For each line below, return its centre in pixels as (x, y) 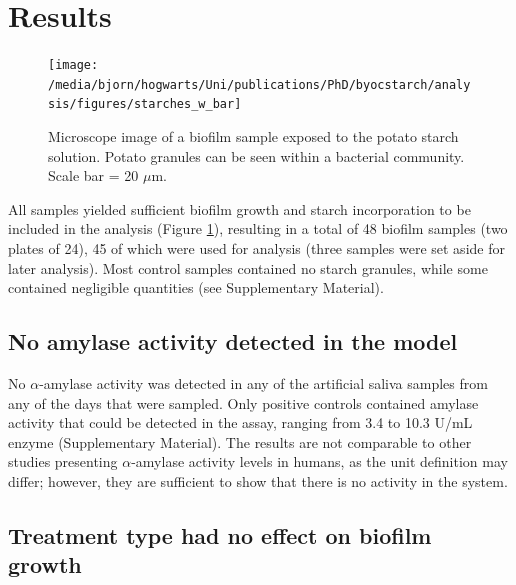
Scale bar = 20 (93, 175)
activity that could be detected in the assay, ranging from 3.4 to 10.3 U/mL (240, 422)
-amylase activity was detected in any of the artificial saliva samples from (263, 383)
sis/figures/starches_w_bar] (145, 104)
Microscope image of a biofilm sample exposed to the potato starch (253, 136)
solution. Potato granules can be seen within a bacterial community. (256, 155)
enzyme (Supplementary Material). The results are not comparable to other (240, 441)
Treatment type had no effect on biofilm (220, 535)
